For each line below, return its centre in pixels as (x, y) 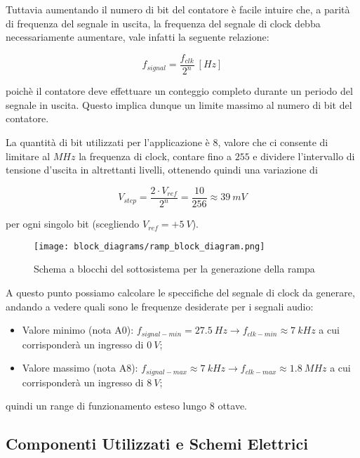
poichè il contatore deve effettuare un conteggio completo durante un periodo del (179, 91)
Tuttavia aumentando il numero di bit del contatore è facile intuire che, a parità (178, 9)
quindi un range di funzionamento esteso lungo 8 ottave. (126, 406)
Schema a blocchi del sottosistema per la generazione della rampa (174, 269)
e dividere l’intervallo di (304, 156)
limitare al (28, 156)
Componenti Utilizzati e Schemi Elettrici (157, 444)
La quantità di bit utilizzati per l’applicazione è (108, 142)
